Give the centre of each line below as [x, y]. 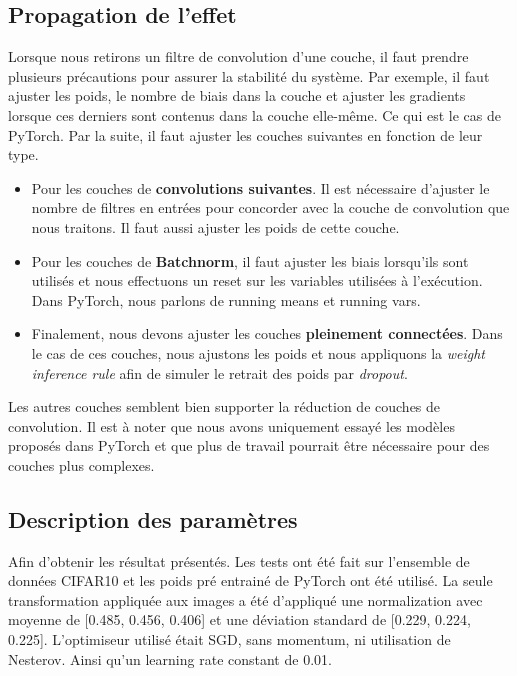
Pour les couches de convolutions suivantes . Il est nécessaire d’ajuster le [260, 187]
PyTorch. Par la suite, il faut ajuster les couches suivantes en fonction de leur [245, 134]
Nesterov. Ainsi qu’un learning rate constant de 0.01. [170, 658]
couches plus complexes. [81, 464]
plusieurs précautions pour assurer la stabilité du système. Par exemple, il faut [249, 75]
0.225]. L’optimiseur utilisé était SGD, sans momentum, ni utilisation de [229, 639]
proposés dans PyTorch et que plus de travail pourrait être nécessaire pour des [249, 445]
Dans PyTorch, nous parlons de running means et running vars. [226, 299]
